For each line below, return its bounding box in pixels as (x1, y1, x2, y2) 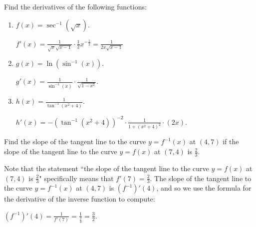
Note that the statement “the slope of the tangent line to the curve (4, 163, 209, 173)
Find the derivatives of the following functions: (4, 1, 147, 11)
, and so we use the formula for (156, 183, 252, 193)
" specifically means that (39, 173, 114, 183)
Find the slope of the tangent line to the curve (4, 136, 146, 147)
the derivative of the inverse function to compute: (4, 194, 155, 204)
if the (223, 136, 239, 147)
